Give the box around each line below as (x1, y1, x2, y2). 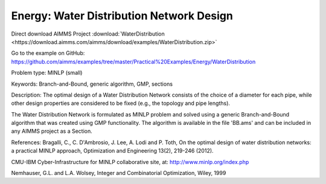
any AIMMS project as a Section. (11, 127, 93, 135)
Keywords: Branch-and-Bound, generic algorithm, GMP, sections (11, 80, 173, 87)
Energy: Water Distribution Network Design (11, 9, 234, 22)
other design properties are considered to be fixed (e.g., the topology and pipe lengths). (11, 100, 231, 107)
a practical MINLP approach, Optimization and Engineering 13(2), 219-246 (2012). (11, 147, 214, 154)
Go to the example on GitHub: (11, 49, 85, 57)
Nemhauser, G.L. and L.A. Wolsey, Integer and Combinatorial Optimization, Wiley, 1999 (11, 170, 226, 177)
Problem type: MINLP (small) (11, 69, 83, 77)
